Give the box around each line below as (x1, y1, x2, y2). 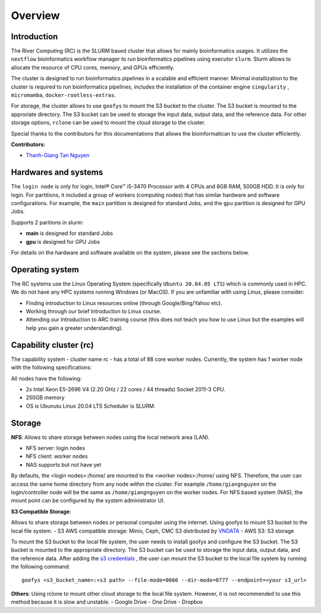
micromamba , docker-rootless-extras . (11, 92, 116, 99)
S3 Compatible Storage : (11, 508, 71, 515)
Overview (11, 9, 60, 22)
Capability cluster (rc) (11, 339, 95, 350)
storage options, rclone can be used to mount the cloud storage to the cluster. (11, 119, 206, 126)
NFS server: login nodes (26, 445, 86, 452)
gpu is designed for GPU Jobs (26, 238, 100, 245)
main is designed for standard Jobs (26, 230, 113, 237)
